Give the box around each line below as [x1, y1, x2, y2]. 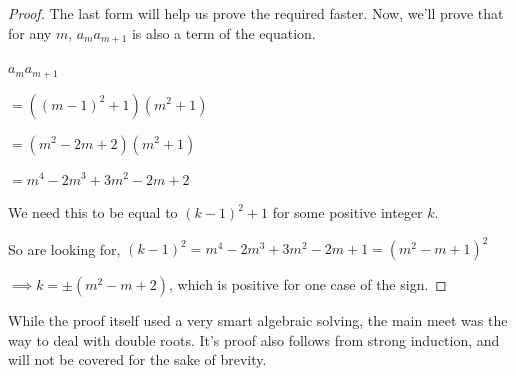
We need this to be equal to [8, 202, 178, 223]
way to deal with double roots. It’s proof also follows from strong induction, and [8, 329, 500, 350]
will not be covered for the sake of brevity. [8, 349, 267, 370]
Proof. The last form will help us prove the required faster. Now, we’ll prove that [8, 3, 504, 23]
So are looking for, [8, 238, 121, 259]
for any [8, 22, 52, 43]
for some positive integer [272, 202, 423, 223]
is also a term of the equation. [131, 22, 316, 43]
